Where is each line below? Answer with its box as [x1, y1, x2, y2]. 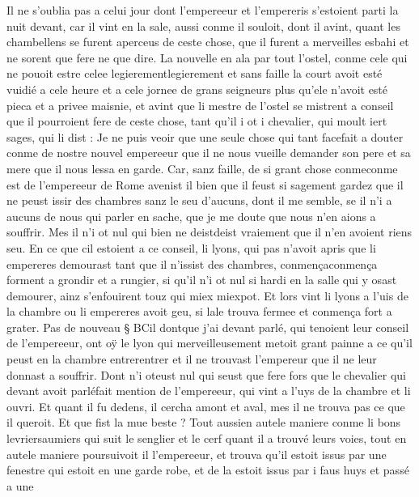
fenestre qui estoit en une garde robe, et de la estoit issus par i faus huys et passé [6, 461, 409, 478]
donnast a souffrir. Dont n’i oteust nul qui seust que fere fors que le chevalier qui [6, 366, 406, 383]
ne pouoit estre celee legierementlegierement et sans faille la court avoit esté [6, 65, 383, 82]
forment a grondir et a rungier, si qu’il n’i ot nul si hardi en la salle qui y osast [6, 271, 397, 288]
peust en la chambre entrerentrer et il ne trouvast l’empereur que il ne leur [6, 350, 377, 367]
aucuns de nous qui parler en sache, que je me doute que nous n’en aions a [6, 207, 376, 224]
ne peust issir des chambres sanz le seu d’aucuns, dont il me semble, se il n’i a [6, 192, 392, 209]
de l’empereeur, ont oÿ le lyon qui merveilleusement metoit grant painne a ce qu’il [6, 334, 413, 351]
